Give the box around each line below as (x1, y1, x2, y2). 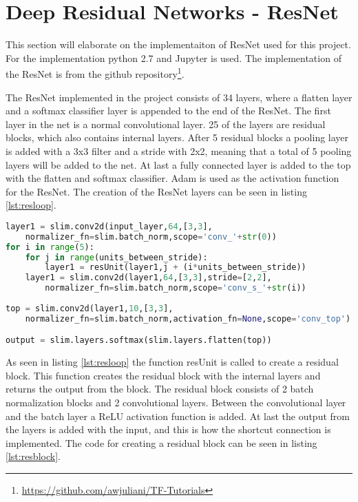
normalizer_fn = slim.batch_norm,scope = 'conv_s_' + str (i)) (45, 283, 306, 293)
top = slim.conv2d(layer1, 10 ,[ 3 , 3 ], (6, 303, 173, 313)
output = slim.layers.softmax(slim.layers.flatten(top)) (6, 335, 272, 346)
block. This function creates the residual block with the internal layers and (6, 368, 321, 382)
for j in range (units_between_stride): (25, 252, 208, 262)
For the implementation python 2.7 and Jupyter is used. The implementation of (6, 50, 341, 65)
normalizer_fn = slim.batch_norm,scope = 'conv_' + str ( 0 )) (25, 231, 277, 242)
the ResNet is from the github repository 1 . (6, 65, 185, 81)
